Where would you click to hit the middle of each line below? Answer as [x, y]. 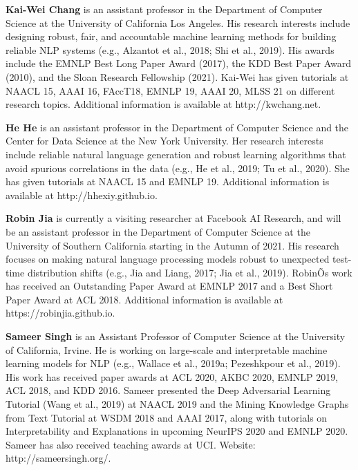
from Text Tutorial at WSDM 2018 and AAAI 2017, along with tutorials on [167, 417]
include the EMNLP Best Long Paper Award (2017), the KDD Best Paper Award [179, 63]
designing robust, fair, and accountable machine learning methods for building [171, 36]
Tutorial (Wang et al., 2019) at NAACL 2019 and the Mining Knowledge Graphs [177, 404]
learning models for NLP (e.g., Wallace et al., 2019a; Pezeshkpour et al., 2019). [173, 363]
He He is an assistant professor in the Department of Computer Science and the [177, 127]
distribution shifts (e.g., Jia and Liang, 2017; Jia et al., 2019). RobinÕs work [190, 272]
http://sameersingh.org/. [58, 458]
